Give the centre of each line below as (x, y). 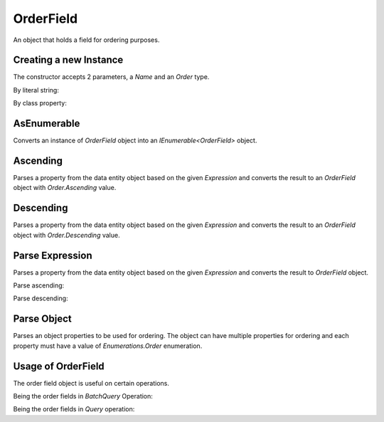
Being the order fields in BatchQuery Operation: (83, 396)
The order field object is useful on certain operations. (91, 383)
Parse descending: (41, 298)
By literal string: (36, 90)
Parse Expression (53, 255)
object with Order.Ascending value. (65, 188)
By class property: (40, 103)
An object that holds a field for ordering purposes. (86, 40)
